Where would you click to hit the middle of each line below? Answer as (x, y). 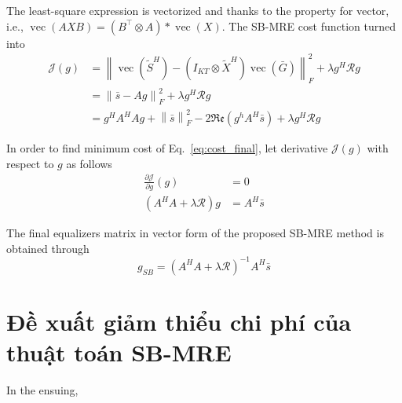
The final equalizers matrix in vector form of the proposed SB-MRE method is (195, 233)
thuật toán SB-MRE (119, 352)
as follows (89, 163)
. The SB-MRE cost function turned (309, 26)
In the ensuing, (42, 390)
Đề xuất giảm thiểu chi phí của (179, 321)
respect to (30, 163)
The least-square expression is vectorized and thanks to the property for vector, (198, 10)
